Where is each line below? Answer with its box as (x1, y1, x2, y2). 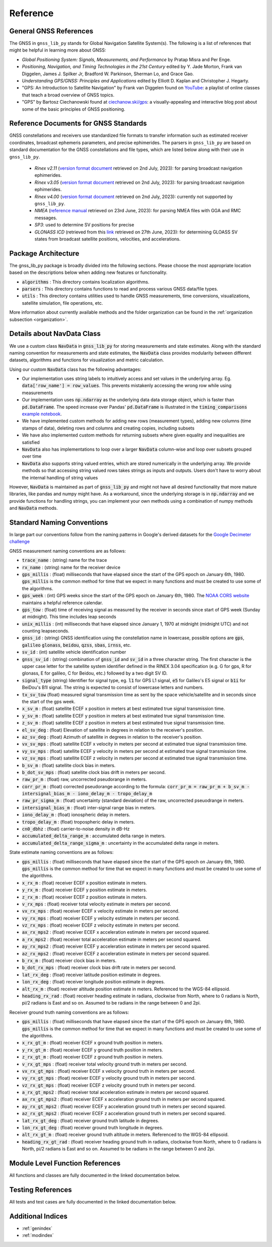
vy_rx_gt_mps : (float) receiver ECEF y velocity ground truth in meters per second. (22, 1075, 196, 1081)
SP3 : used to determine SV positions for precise (34, 222, 134, 228)
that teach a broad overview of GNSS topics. (22, 91, 114, 98)
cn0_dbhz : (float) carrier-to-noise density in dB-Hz (22, 826, 130, 832)
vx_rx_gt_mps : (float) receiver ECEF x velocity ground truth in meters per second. (22, 1068, 196, 1074)
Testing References (9, 1185, 73, 1194)
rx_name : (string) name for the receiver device (22, 564, 121, 570)
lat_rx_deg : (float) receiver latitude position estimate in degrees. (22, 972, 161, 978)
